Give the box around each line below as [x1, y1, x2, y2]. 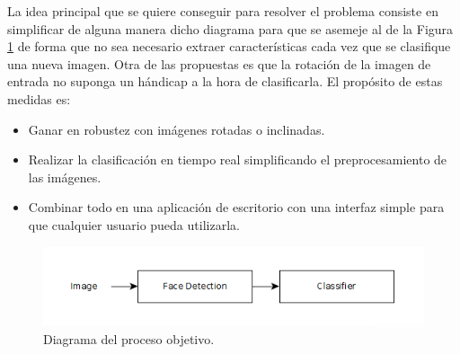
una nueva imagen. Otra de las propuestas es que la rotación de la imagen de [7, 54, 431, 73]
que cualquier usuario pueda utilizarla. [28, 215, 240, 234]
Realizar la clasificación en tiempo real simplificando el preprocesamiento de [28, 150, 447, 169]
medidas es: [7, 89, 71, 108]
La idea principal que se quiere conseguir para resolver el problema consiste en [7, 2, 438, 20]
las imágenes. [28, 167, 102, 186]
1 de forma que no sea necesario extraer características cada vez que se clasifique [7, 37, 451, 56]
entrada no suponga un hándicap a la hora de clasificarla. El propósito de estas [7, 72, 443, 91]
